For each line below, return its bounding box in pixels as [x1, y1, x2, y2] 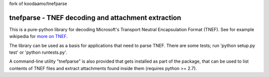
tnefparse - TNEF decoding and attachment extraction [9, 13, 181, 22]
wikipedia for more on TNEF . [9, 34, 68, 39]
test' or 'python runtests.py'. [9, 49, 67, 55]
